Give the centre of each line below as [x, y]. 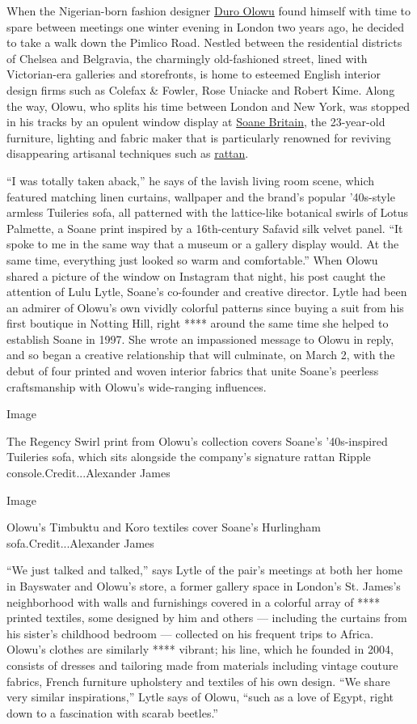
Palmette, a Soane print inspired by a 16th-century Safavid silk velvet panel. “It [205, 228]
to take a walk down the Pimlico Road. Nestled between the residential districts [204, 42]
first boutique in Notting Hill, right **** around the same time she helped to [198, 323]
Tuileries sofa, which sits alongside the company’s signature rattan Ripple [189, 457]
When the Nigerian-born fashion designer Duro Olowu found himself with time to [208, 11]
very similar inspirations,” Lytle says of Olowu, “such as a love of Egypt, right [200, 697]
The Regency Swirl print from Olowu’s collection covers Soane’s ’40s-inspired [197, 440]
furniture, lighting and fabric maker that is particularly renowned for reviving [199, 137]
